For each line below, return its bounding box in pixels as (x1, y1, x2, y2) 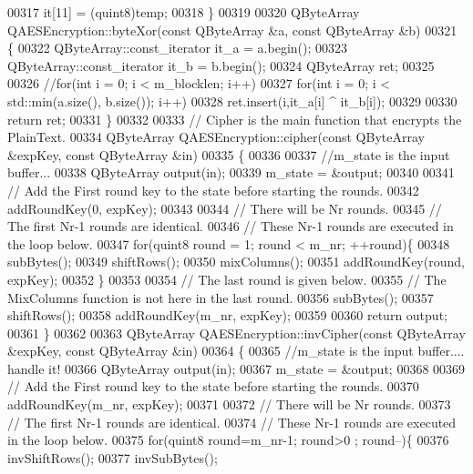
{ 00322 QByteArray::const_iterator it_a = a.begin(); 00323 (7, 38, 348, 57)
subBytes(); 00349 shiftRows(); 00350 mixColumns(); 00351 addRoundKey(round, (7, 252, 465, 271)
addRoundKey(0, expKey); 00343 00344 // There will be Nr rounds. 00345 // (7, 198, 442, 217)
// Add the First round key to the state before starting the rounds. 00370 (7, 377, 419, 396)
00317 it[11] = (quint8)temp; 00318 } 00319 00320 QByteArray (7, 3, 360, 21)
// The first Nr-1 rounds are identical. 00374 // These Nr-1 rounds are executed (7, 412, 457, 431)
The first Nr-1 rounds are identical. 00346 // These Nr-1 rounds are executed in (7, 217, 454, 236)
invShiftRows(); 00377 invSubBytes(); (7, 448, 218, 467)
